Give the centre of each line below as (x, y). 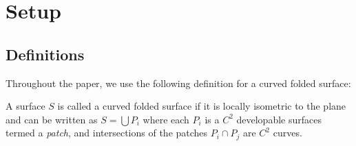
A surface (25, 106)
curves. (287, 133)
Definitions (45, 54)
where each (166, 119)
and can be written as (52, 119)
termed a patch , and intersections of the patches (107, 133)
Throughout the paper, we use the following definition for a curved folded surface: (178, 83)
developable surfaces (279, 119)
